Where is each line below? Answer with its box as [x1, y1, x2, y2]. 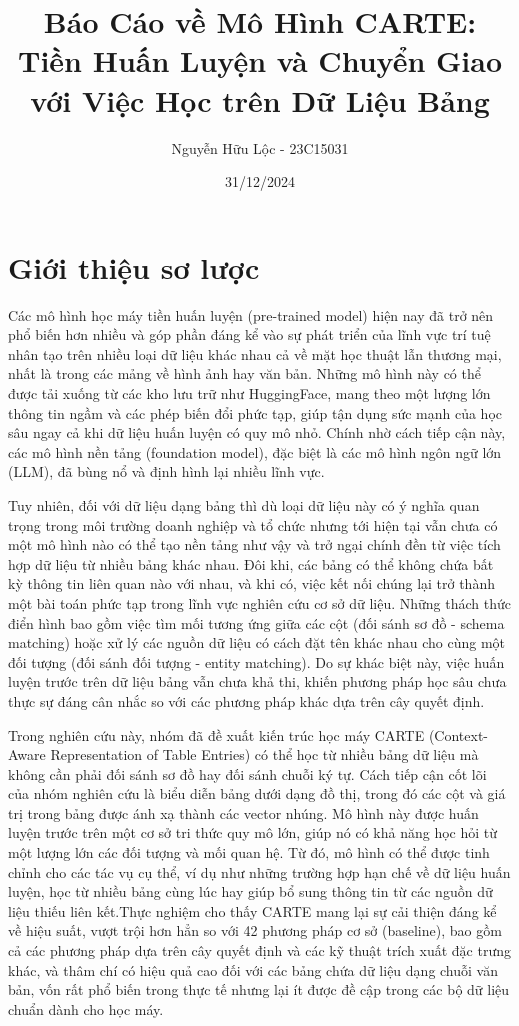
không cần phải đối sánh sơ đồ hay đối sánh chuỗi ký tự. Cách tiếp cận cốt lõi [8, 763, 487, 784]
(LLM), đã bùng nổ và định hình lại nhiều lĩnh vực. [8, 461, 325, 482]
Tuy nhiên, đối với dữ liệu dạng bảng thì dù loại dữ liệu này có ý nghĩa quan [8, 494, 480, 515]
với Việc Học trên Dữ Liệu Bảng [30, 79, 490, 120]
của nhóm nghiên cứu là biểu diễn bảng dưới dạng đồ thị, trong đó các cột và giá [8, 783, 506, 804]
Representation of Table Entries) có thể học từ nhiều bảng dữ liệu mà [50, 744, 479, 765]
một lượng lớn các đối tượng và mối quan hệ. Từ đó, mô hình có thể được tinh [8, 842, 490, 863]
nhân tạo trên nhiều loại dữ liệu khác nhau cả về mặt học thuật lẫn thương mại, [8, 343, 502, 364]
